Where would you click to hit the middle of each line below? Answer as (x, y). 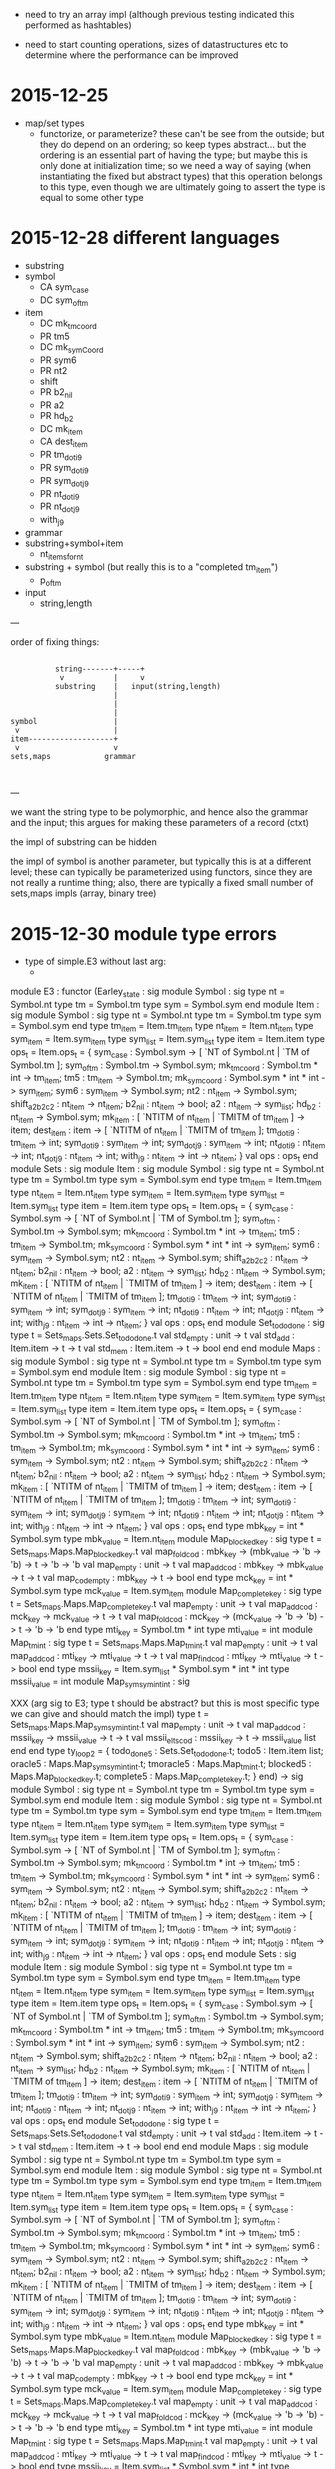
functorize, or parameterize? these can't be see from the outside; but (182, 133)
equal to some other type (91, 197)
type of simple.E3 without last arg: (95, 961)
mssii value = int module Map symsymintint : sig (100, 1682)
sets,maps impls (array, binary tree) (83, 893)
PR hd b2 (56, 416)
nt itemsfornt (61, 555)
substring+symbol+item (74, 543)
